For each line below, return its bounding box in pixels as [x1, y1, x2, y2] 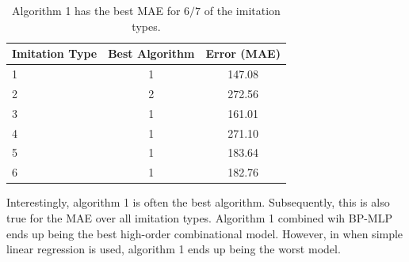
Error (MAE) [205, 45, 281, 62]
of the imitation [204, 2, 281, 18]
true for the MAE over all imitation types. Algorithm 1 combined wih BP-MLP [6, 209, 392, 226]
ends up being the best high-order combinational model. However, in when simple [6, 225, 403, 241]
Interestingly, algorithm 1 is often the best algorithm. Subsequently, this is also [6, 194, 390, 211]
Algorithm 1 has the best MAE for [12, 2, 181, 18]
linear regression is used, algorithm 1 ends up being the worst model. [6, 241, 341, 257]
